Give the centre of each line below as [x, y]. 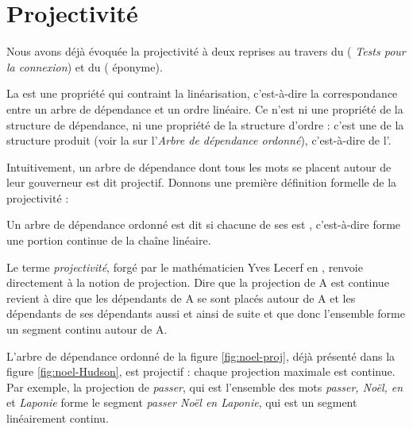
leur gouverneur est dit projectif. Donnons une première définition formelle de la [202, 182]
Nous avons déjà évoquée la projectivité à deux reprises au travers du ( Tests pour [206, 51]
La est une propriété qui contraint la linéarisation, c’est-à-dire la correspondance [202, 93]
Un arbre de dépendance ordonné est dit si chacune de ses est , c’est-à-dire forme [204, 224]
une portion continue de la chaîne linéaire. [109, 240]
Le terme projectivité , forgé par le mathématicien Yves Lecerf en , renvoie [185, 267]
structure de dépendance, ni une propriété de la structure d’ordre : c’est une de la [205, 124]
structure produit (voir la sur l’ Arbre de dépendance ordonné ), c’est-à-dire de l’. [199, 140]
